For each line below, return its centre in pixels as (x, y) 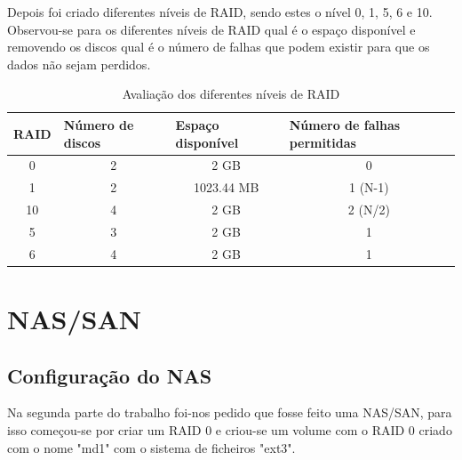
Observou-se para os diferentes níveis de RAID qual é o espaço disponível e (211, 29)
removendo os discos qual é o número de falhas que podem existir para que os (219, 47)
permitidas (323, 142)
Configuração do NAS (110, 375)
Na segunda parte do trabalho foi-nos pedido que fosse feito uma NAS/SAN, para (230, 412)
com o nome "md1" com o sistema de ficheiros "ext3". (151, 447)
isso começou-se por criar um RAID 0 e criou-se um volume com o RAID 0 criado (230, 430)
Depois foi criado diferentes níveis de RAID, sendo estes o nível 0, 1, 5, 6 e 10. (220, 12)
